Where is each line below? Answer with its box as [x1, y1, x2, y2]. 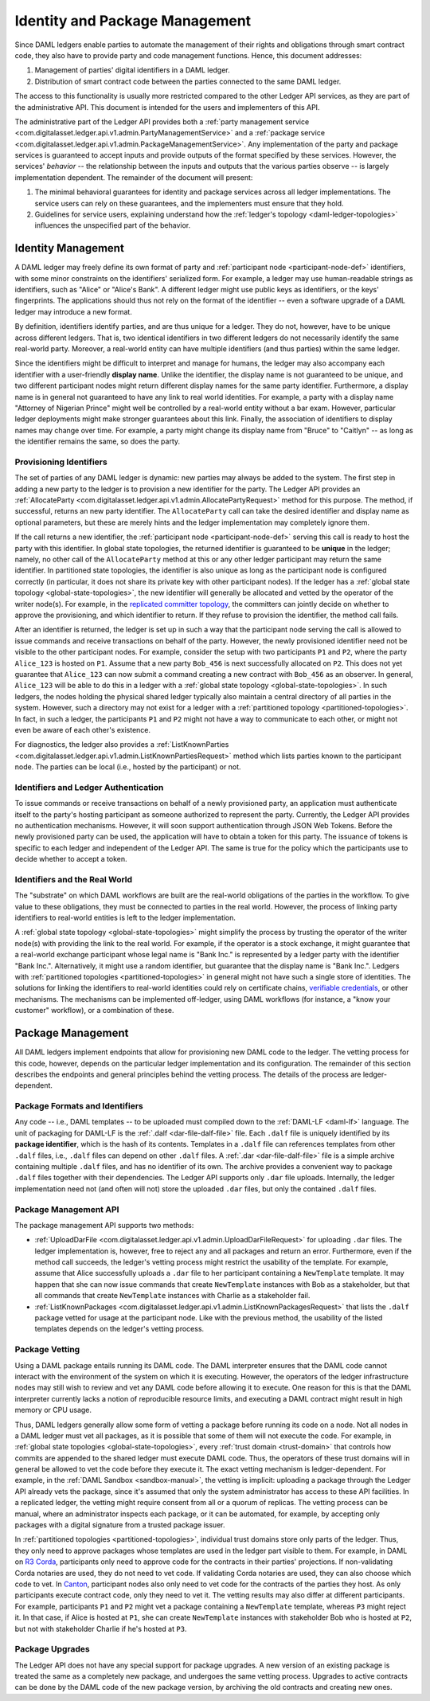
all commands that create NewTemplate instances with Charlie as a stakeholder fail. [34, 1291, 311, 1300]
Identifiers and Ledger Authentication [14, 781, 164, 792]
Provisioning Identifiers [14, 456, 107, 467]
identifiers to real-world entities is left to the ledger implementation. [14, 913, 236, 923]
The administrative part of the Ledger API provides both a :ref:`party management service [14, 116, 310, 127]
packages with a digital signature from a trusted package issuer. [14, 1520, 225, 1530]
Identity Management [14, 241, 125, 255]
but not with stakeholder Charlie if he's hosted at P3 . [14, 1624, 187, 1633]
